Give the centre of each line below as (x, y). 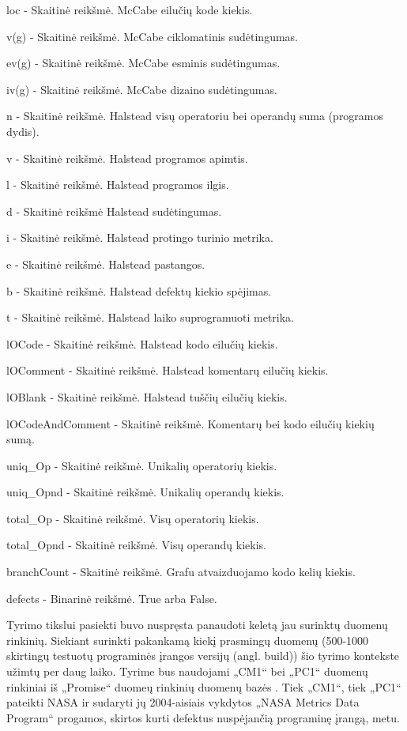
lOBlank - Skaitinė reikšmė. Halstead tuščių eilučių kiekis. (147, 396)
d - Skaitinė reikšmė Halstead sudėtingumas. (114, 211)
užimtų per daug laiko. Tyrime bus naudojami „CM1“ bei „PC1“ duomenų (187, 671)
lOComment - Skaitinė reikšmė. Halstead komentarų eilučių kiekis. (168, 370)
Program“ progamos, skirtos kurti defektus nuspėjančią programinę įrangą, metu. (203, 717)
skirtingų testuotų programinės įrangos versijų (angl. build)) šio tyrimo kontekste (203, 656)
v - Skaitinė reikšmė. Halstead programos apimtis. (127, 158)
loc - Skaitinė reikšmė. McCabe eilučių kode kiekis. (130, 9)
